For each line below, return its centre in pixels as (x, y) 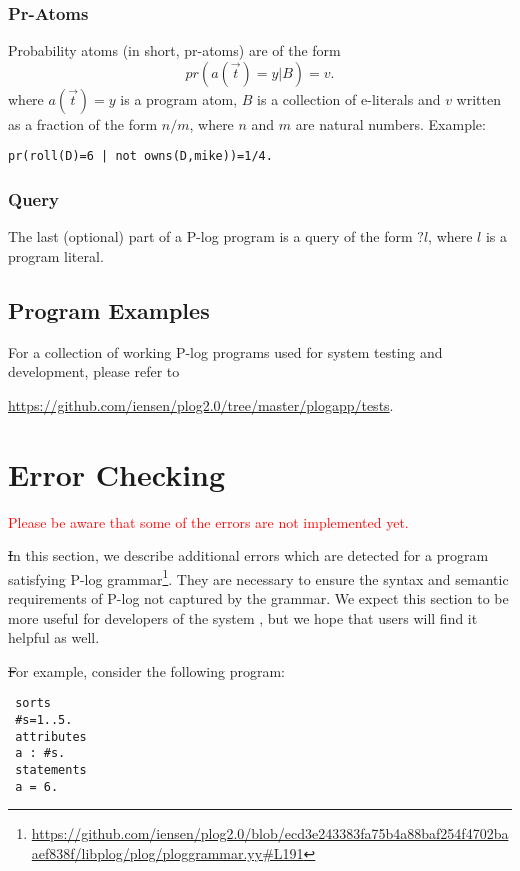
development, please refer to (94, 371)
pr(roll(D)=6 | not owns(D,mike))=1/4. (140, 156)
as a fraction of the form (83, 123)
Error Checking (117, 473)
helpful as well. (54, 637)
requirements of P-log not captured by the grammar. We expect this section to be (258, 598)
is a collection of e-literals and (349, 98)
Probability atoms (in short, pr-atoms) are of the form (174, 50)
